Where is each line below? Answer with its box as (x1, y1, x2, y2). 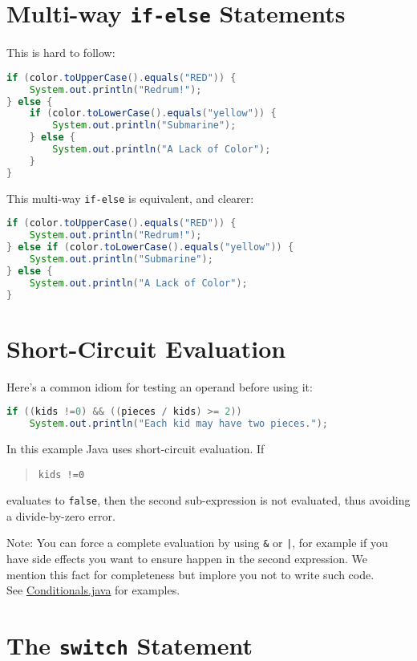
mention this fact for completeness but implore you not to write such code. (6, 566, 374, 582)
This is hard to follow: (6, 44, 115, 61)
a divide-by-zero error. (6, 507, 115, 524)
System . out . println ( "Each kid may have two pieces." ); (29, 418, 328, 430)
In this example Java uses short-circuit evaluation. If (6, 440, 265, 456)
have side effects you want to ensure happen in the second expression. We (6, 550, 368, 567)
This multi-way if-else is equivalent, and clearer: (6, 189, 254, 206)
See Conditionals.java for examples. (6, 582, 180, 598)
